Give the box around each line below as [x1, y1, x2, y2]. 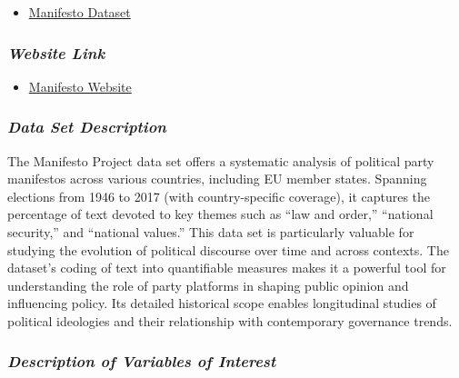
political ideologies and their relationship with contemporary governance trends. [7, 311, 453, 330]
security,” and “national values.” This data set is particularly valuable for [7, 223, 414, 241]
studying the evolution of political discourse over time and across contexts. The [7, 240, 449, 259]
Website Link [7, 41, 105, 64]
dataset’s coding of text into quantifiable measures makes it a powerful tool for [7, 258, 446, 277]
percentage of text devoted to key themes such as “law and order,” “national [7, 204, 434, 224]
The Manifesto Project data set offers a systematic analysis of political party [7, 151, 434, 170]
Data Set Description [7, 115, 166, 138]
